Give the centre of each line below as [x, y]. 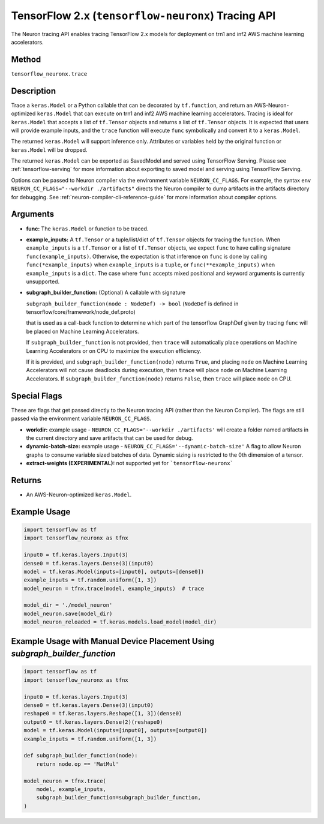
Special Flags [37, 396]
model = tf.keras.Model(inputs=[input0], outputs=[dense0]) [114, 571]
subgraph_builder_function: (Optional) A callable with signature [106, 293]
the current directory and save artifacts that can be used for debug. [109, 438]
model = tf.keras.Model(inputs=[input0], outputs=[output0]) [115, 730]
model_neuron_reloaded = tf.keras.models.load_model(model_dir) [120, 622]
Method [26, 59]
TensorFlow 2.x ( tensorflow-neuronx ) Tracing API [143, 16]
